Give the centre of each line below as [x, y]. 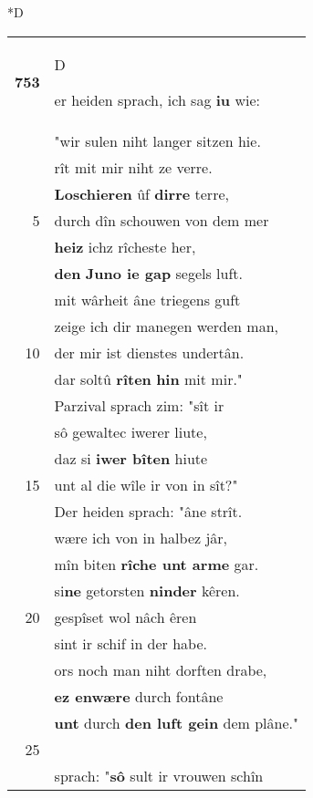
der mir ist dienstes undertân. [149, 352]
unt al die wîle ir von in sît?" [146, 484]
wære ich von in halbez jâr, [141, 537]
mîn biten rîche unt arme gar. [156, 564]
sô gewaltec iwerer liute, [130, 431]
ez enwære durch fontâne [139, 696]
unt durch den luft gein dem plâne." [176, 722]
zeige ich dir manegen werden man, [167, 326]
